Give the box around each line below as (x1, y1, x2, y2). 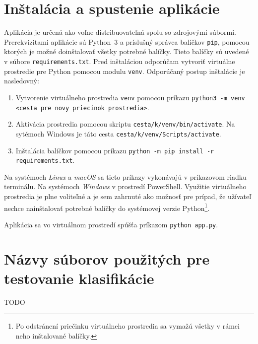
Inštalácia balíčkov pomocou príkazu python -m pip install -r (15, 145, 214, 155)
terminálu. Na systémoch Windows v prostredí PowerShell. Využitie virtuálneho (4, 181, 247, 192)
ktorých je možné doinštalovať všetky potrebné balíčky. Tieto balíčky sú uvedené (4, 46, 249, 57)
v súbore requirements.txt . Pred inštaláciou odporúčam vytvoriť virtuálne (4, 56, 235, 66)
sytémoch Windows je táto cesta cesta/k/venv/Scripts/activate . (15, 128, 221, 138)
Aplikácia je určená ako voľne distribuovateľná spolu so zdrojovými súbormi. (4, 27, 236, 37)
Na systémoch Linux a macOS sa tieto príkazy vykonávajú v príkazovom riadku (4, 171, 247, 182)
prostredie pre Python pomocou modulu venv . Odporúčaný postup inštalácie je (4, 66, 245, 76)
